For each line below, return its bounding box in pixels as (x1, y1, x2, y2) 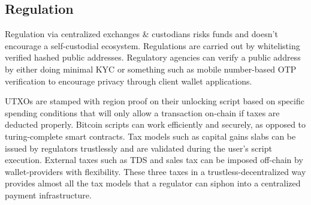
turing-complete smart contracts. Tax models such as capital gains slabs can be (5, 129, 296, 142)
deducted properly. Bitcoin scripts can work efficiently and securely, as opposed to (5, 118, 306, 131)
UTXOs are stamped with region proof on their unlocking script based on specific (5, 95, 304, 107)
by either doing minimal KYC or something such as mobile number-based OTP (5, 62, 297, 75)
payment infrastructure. (5, 188, 92, 201)
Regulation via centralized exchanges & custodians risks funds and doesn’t (5, 28, 278, 40)
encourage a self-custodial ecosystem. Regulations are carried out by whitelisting (5, 39, 300, 52)
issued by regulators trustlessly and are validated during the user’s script (5, 141, 272, 154)
